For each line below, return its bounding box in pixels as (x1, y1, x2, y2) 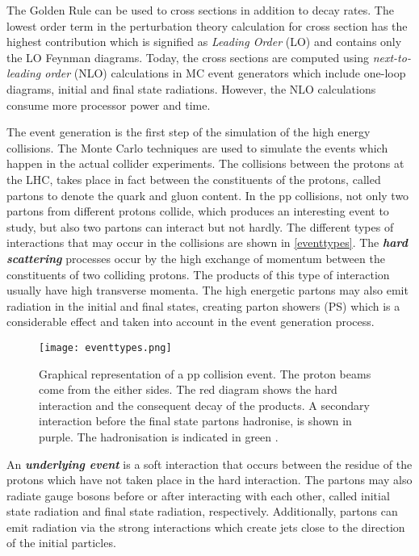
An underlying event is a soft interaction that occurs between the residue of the (6, 455, 413, 472)
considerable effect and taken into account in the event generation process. (6, 313, 375, 330)
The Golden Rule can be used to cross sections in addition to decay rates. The (6, 2, 394, 18)
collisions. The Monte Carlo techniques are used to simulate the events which (6, 139, 388, 156)
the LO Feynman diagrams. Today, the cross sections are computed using (6, 48, 369, 65)
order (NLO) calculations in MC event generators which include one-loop (44, 65, 406, 82)
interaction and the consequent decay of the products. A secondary (39, 396, 370, 413)
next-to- (372, 48, 411, 65)
